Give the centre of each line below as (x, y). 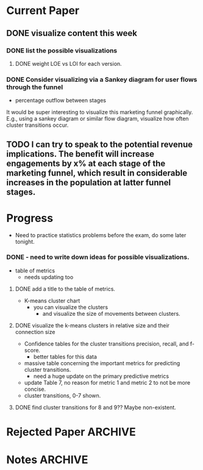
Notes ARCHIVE (47, 460)
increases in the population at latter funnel (89, 183)
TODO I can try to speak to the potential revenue (100, 144)
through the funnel (35, 87)
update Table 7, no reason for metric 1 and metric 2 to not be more (107, 382)
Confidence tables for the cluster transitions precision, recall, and (106, 344)
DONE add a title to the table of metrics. (65, 289)
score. (32, 350)
